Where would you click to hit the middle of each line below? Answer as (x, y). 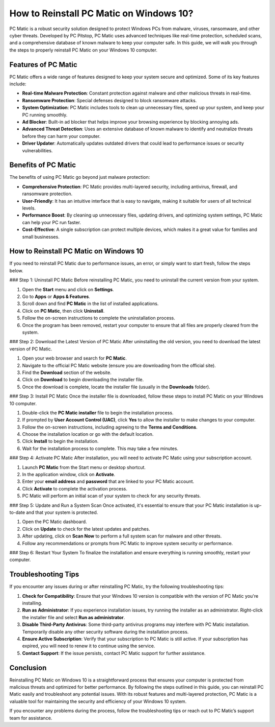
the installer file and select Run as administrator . (74, 617)
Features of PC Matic (43, 65)
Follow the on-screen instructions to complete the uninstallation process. (99, 318)
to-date (17, 512)
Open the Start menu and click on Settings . (68, 289)
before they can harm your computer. (61, 136)
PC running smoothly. (45, 114)
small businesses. (41, 237)
